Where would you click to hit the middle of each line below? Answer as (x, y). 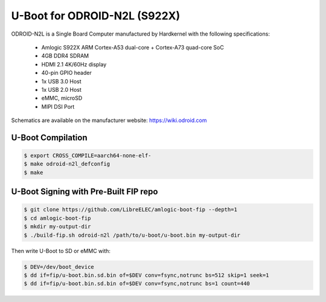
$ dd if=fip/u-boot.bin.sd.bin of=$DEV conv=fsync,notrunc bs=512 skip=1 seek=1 (146, 275)
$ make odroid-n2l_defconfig (67, 164)
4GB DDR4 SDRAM (65, 56)
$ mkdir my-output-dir (57, 227)
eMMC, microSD (62, 98)
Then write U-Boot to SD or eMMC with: (61, 251)
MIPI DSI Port (58, 106)
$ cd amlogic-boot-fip (57, 218)
